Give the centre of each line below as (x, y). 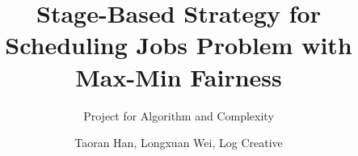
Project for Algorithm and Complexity (179, 115)
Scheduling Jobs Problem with (179, 45)
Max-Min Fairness (179, 76)
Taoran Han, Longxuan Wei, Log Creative (179, 143)
